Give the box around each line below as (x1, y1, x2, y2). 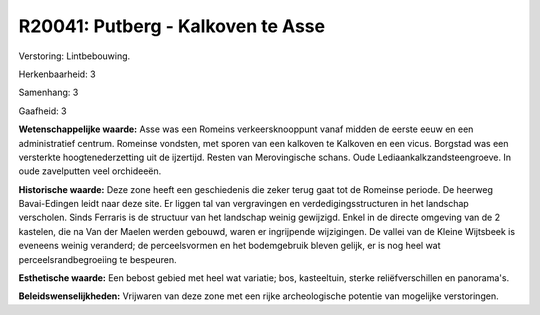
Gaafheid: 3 (18, 105, 67, 117)
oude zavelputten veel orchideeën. (18, 165, 162, 177)
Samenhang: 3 (18, 86, 79, 99)
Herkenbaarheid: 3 (18, 68, 96, 80)
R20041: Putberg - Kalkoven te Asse (18, 15, 325, 37)
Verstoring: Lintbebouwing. (18, 50, 131, 62)
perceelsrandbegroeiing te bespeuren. (18, 253, 177, 265)
